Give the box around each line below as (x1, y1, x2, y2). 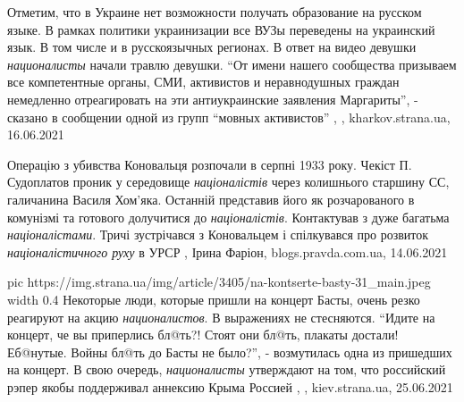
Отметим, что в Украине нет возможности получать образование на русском (7, 3, 422, 21)
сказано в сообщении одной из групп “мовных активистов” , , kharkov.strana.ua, (7, 107, 451, 126)
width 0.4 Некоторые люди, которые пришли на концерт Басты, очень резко (7, 289, 420, 308)
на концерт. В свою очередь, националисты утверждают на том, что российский (7, 360, 446, 379)
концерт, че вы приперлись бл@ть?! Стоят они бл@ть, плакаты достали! (7, 325, 399, 344)
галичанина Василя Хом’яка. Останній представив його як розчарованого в (7, 189, 415, 208)
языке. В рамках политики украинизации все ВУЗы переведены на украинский (7, 20, 435, 38)
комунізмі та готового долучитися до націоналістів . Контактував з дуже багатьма (7, 207, 450, 226)
